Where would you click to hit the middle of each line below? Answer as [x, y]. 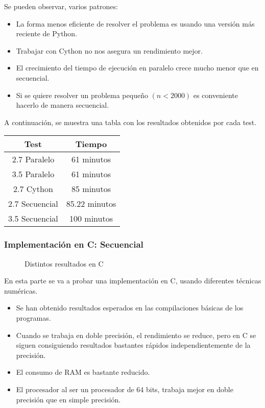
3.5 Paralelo [33, 174]
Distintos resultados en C [64, 263]
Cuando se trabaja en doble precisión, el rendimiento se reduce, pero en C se [136, 335]
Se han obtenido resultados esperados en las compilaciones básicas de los [130, 308]
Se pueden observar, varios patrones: [61, 6]
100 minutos [91, 219]
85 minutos [91, 189]
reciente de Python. [47, 33]
